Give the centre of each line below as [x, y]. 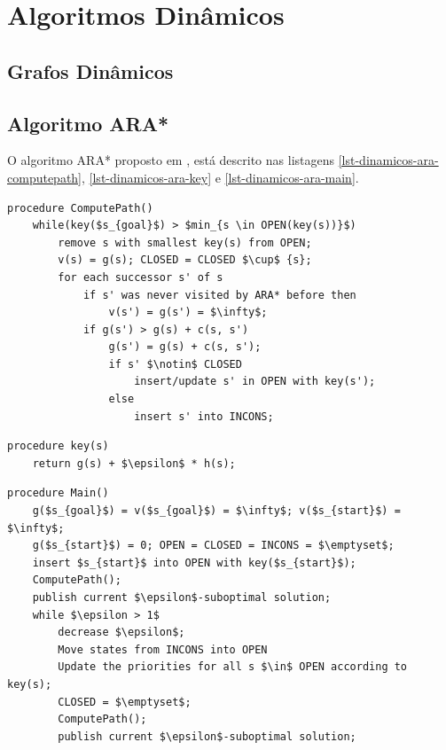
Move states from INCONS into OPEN [163, 649]
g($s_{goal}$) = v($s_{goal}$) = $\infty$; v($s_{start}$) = [216, 511]
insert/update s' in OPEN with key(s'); [255, 382]
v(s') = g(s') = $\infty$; [188, 312]
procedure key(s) [58, 446]
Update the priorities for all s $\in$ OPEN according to [233, 667]
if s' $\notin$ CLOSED [175, 364]
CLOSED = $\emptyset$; [125, 702]
